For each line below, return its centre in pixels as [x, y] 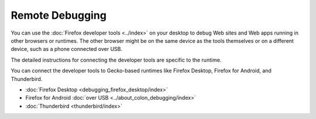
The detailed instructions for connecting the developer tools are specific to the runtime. [116, 60]
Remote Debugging [59, 15]
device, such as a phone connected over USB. [67, 49]
